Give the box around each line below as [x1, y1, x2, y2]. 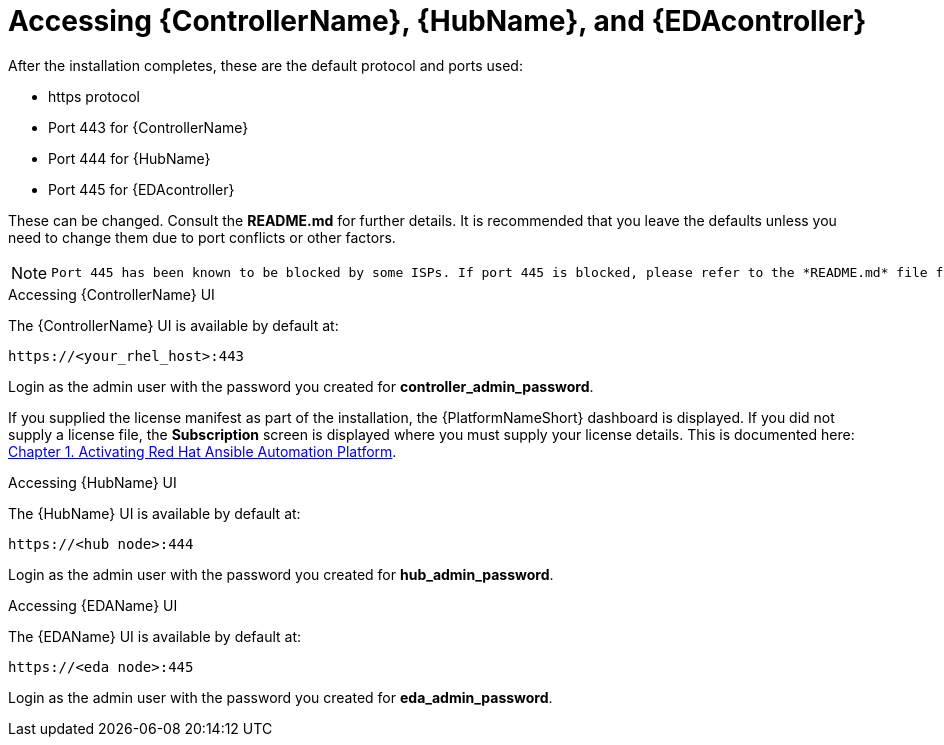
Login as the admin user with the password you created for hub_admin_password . [8, 565, 554, 583]
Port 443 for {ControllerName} [48, 118, 249, 136]
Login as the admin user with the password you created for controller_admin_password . [8, 377, 594, 395]
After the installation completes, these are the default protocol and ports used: [8, 56, 523, 74]
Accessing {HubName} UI [8, 473, 177, 491]
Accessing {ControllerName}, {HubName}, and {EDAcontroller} [8, 4, 867, 38]
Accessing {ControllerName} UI [8, 285, 215, 303]
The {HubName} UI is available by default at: [8, 504, 301, 522]
